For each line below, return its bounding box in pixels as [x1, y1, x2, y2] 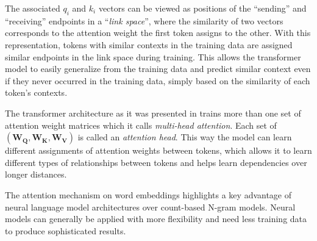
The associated [5, 2, 60, 14]
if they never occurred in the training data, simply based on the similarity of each [5, 74, 310, 87]
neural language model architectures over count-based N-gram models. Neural [5, 200, 296, 213]
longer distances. [5, 168, 67, 181]
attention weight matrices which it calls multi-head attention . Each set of [5, 118, 277, 131]
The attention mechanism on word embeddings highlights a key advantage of [5, 188, 292, 201]
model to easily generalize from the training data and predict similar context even [5, 62, 311, 75]
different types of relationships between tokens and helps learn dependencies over [5, 156, 307, 168]
